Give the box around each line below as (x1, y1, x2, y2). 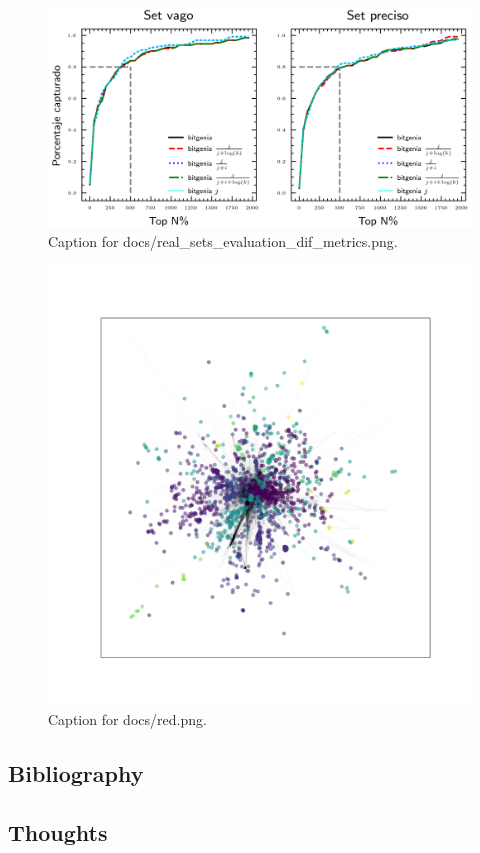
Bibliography (8, 758, 144, 789)
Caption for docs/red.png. (48, 709, 207, 730)
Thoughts (8, 816, 108, 847)
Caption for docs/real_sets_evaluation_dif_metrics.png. (48, 230, 398, 251)
